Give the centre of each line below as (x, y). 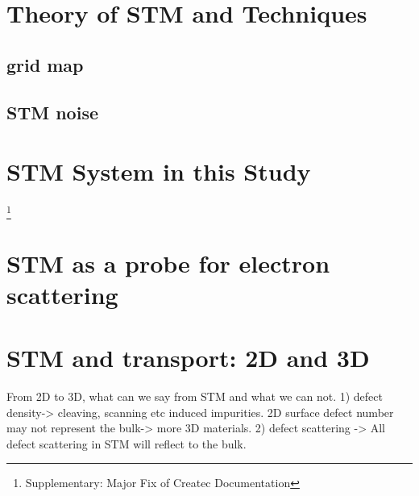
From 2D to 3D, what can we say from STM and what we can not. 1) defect (195, 396)
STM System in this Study (159, 171)
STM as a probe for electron (168, 263)
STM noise (52, 112)
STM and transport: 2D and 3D (188, 358)
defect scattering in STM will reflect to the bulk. (127, 443)
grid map (45, 64)
